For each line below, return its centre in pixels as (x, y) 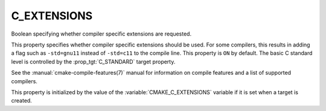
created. (22, 101)
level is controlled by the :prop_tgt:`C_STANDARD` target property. (93, 62)
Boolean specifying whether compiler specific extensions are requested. (101, 34)
